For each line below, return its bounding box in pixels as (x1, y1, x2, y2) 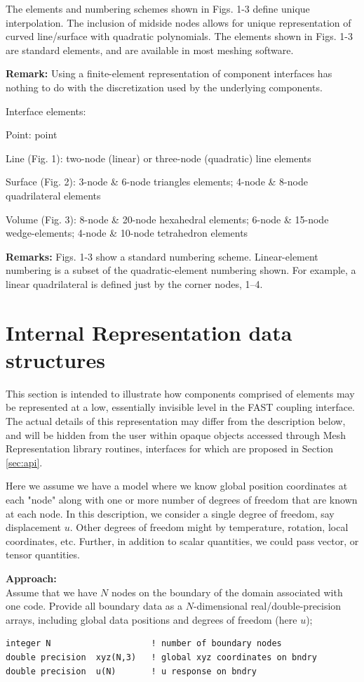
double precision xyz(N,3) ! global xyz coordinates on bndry (6, 652, 317, 662)
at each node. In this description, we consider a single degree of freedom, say (6, 506, 335, 520)
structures (6, 345, 105, 374)
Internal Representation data (6, 317, 292, 346)
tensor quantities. (6, 547, 80, 562)
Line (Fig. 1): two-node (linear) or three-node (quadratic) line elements (6, 150, 311, 165)
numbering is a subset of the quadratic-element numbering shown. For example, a (6, 263, 356, 277)
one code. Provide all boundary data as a (6, 598, 182, 613)
